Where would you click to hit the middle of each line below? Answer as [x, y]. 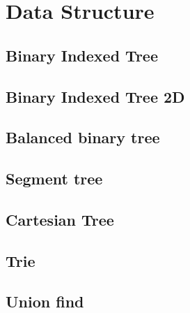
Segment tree [54, 179]
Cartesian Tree [60, 219]
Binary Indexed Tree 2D [95, 96]
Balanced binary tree [83, 137]
